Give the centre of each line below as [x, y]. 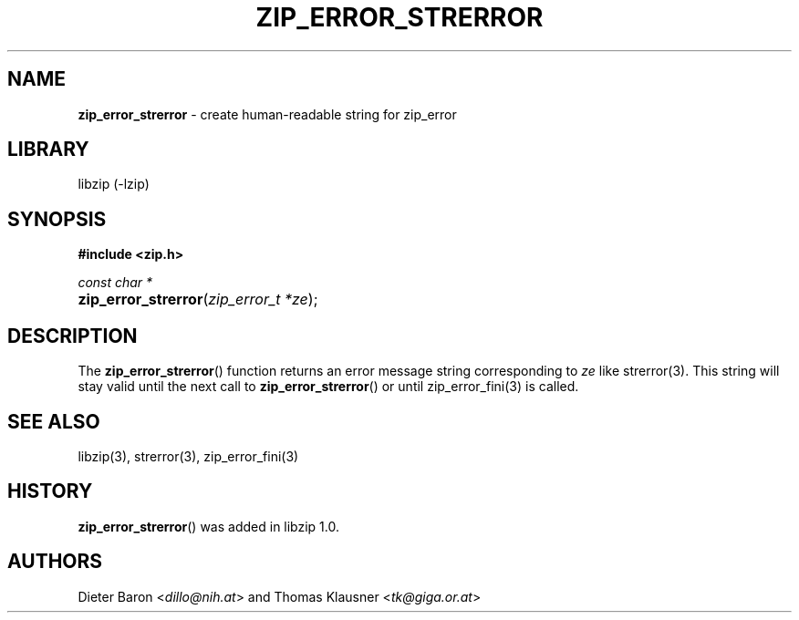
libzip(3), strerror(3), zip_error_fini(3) [188, 456]
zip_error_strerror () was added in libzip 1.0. [209, 526]
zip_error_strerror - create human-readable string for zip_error [267, 114]
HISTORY [50, 491]
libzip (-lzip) [114, 184]
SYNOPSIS [57, 219]
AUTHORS [55, 562]
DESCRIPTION [73, 336]
